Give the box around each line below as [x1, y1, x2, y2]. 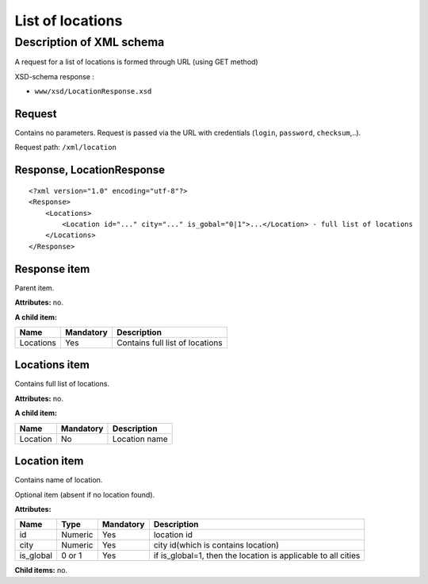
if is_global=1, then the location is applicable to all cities [153, 550, 361, 561]
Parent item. [14, 282, 55, 293]
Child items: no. [14, 566, 67, 575]
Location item [14, 455, 84, 468]
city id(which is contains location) [153, 540, 279, 551]
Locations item [14, 358, 90, 372]
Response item [14, 262, 90, 275]
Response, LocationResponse [14, 163, 166, 177]
